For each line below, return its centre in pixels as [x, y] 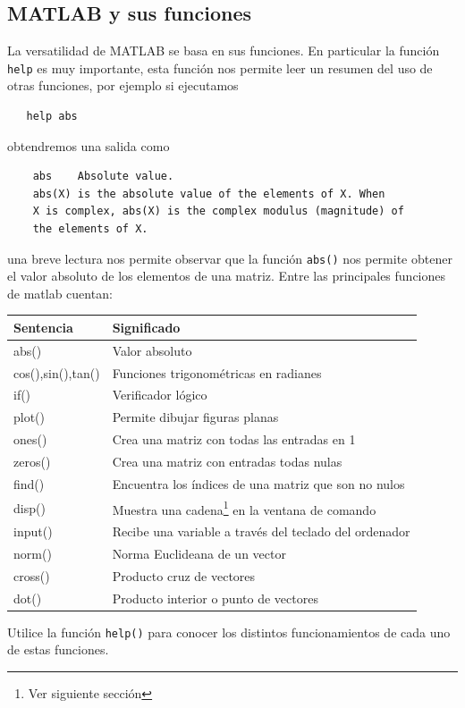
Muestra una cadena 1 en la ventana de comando [244, 508]
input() [33, 531]
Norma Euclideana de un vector [199, 554]
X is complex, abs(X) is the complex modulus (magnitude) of [218, 211]
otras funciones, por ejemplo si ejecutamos [123, 85]
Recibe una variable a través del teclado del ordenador [261, 531]
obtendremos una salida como [89, 145]
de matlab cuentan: [60, 293]
